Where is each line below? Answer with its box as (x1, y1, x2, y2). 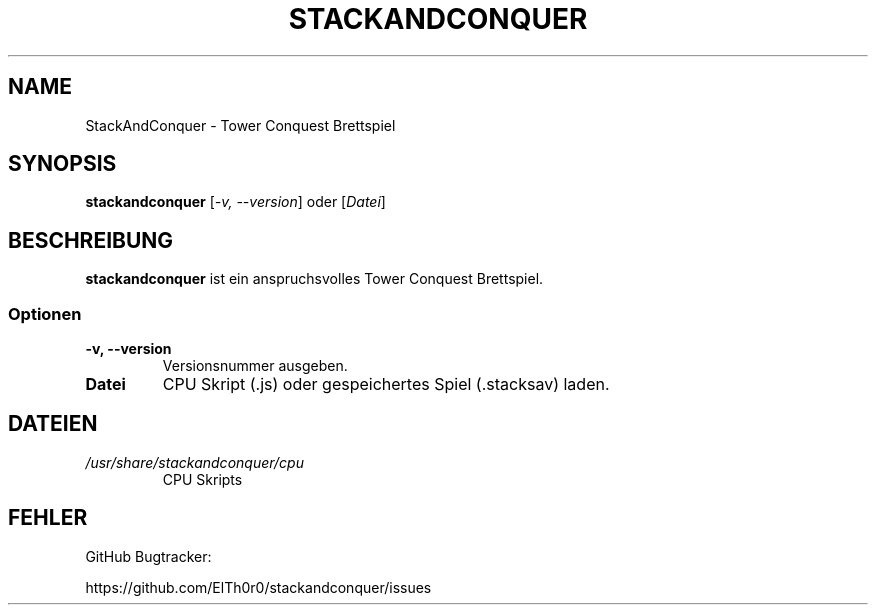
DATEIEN (8, 411, 98, 437)
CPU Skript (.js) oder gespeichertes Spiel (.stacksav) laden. (162, 374, 610, 395)
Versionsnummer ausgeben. (162, 357, 348, 375)
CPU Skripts (162, 470, 243, 488)
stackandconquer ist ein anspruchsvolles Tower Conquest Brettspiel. (85, 270, 544, 288)
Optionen (8, 303, 82, 324)
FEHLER (8, 505, 88, 531)
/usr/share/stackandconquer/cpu (85, 453, 304, 471)
